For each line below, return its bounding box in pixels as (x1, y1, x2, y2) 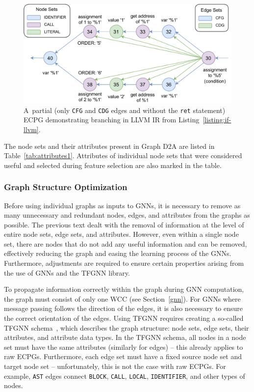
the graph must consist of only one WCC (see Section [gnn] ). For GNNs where (4, 293, 241, 304)
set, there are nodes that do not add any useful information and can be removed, (4, 238, 247, 249)
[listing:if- (203, 114, 231, 125)
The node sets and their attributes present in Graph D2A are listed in (4, 140, 215, 151)
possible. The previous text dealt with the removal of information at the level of (4, 219, 244, 229)
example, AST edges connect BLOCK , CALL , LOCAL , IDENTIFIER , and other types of (4, 370, 245, 381)
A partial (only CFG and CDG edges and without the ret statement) (24, 105, 226, 115)
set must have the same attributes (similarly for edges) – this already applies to (4, 341, 243, 352)
